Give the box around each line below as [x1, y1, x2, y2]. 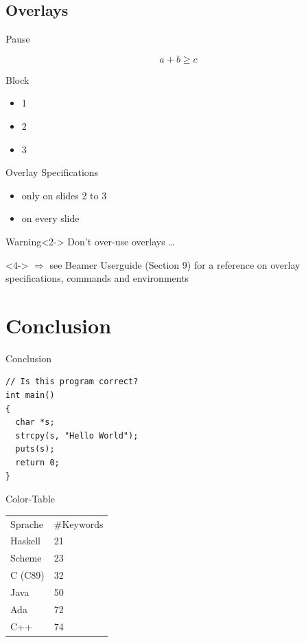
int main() [5, 390, 55, 401]
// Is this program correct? [5, 377, 139, 387]
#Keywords [54, 516, 104, 531]
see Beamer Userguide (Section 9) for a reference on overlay [49, 257, 301, 272]
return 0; [15, 458, 60, 468]
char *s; [15, 417, 55, 428]
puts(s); [15, 444, 55, 454]
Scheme [10, 551, 42, 565]
